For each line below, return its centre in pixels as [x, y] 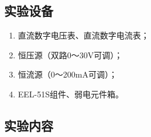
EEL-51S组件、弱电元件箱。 [71, 94]
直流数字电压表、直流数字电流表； [83, 35]
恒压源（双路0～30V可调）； [70, 55]
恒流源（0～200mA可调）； [67, 74]
